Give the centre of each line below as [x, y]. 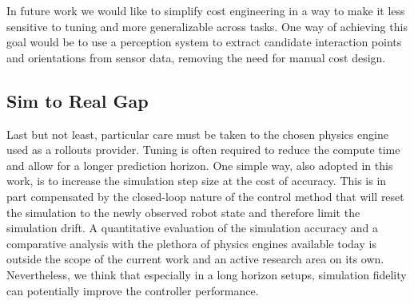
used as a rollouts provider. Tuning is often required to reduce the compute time [203, 150]
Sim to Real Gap [78, 100]
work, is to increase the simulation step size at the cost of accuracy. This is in [197, 181]
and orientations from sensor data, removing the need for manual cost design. [196, 57]
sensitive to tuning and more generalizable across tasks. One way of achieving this [207, 26]
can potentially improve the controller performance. [133, 290]
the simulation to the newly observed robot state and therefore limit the [183, 212]
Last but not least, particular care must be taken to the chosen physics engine [197, 134]
